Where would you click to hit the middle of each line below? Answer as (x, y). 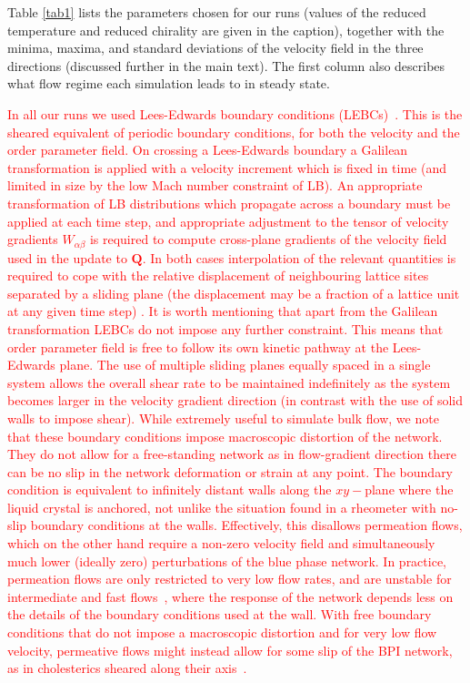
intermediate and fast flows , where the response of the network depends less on (230, 596)
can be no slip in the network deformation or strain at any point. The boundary (230, 471)
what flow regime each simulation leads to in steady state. (169, 83)
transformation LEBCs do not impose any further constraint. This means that (225, 328)
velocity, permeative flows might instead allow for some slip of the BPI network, (230, 650)
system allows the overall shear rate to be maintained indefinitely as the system (229, 382)
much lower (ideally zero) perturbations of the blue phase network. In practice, (227, 561)
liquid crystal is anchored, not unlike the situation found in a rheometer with (222, 507)
